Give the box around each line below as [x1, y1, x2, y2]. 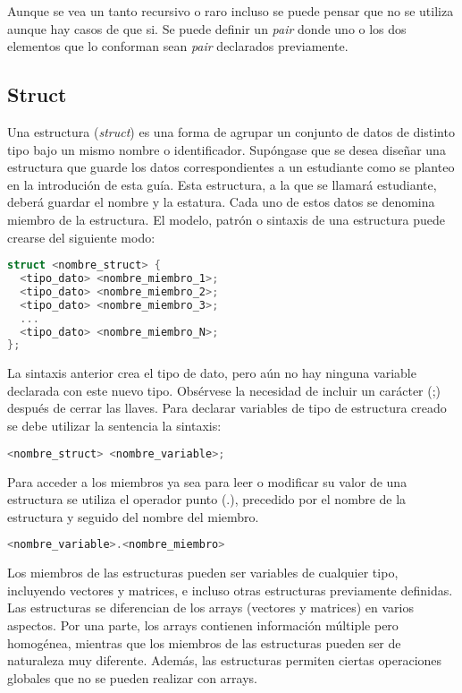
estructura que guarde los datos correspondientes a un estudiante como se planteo [7, 158, 455, 176]
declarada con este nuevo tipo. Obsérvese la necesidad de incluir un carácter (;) [7, 381, 441, 399]
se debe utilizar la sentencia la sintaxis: [7, 416, 222, 435]
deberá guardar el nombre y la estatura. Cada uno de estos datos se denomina [7, 192, 435, 211]
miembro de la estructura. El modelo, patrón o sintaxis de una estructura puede [7, 210, 445, 228]
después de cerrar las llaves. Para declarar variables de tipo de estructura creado [7, 398, 447, 417]
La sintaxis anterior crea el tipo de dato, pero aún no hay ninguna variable [7, 364, 416, 382]
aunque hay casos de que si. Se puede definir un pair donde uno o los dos [7, 19, 407, 38]
